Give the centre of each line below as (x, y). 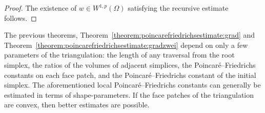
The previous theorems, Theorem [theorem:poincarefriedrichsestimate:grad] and (130, 35)
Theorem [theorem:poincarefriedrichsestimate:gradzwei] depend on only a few (126, 45)
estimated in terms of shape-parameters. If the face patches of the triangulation (129, 94)
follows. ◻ (21, 18)
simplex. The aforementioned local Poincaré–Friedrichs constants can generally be (132, 85)
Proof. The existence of (40, 8)
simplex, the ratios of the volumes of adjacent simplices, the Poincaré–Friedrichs (130, 64)
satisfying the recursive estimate (178, 8)
